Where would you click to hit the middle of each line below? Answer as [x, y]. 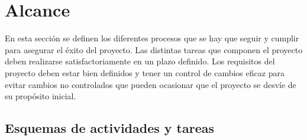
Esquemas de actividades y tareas [110, 128]
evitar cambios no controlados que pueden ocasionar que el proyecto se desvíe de [151, 84]
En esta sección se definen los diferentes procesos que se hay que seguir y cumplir [152, 38]
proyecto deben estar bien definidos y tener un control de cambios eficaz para [145, 72]
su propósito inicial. [41, 96]
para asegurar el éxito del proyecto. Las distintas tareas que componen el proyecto [154, 49]
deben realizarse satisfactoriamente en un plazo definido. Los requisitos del [140, 61]
